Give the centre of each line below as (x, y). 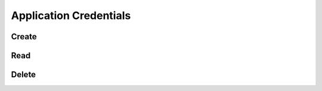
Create (24, 37)
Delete (23, 75)
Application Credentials (71, 15)
